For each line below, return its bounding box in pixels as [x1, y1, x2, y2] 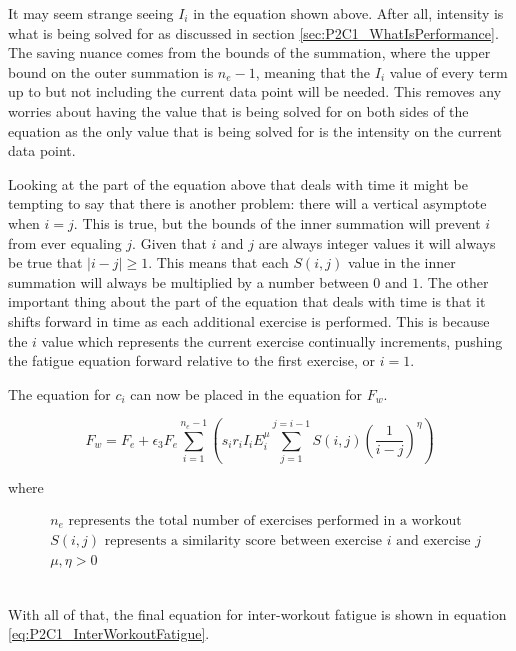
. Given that [132, 232, 207, 253]
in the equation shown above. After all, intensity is [193, 3, 504, 23]
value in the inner [347, 252, 456, 273]
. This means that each [148, 252, 289, 273]
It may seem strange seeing [8, 3, 174, 23]
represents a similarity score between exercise [104, 534, 383, 549]
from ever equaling [8, 232, 122, 253]
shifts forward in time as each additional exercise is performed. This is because [8, 310, 490, 331]
